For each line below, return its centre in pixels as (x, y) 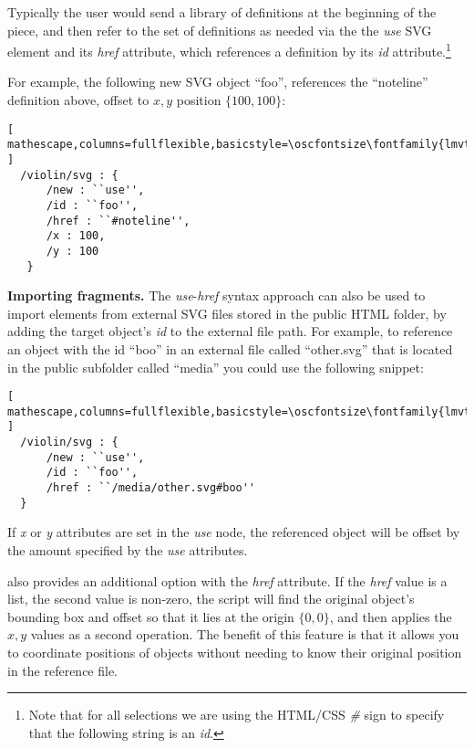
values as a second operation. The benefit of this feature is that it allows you (245, 634)
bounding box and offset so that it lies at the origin (151, 616)
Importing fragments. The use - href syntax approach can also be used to (216, 295)
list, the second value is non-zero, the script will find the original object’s (211, 599)
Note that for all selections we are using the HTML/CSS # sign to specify (237, 715)
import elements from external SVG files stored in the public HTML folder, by (227, 313)
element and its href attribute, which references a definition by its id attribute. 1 (229, 50)
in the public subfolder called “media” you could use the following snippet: (216, 367)
